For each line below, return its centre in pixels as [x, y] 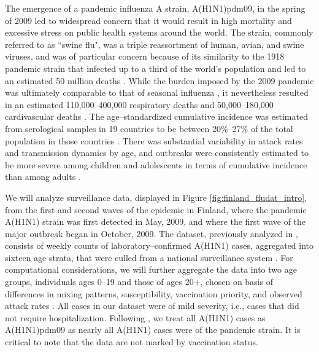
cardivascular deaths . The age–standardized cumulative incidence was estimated [156, 116]
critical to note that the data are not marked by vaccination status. [132, 342]
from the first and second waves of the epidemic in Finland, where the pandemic [156, 209]
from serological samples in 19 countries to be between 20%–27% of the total [149, 128]
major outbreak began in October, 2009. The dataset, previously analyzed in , [152, 233]
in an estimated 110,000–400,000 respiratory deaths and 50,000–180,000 [139, 104]
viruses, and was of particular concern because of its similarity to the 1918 [145, 56]
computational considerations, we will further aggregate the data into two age [151, 269]
